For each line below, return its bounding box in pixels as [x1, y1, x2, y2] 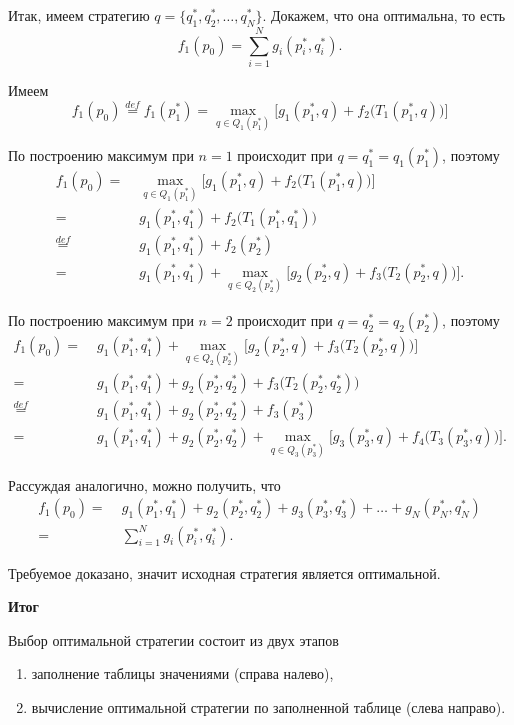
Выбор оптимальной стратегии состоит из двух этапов [8, 629, 339, 650]
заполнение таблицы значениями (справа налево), [31, 663, 334, 684]
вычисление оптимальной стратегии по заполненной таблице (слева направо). [31, 697, 506, 718]
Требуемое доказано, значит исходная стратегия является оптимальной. [8, 562, 441, 583]
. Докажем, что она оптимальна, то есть [262, 5, 506, 25]
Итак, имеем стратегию [8, 5, 150, 25]
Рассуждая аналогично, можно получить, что [8, 474, 281, 495]
